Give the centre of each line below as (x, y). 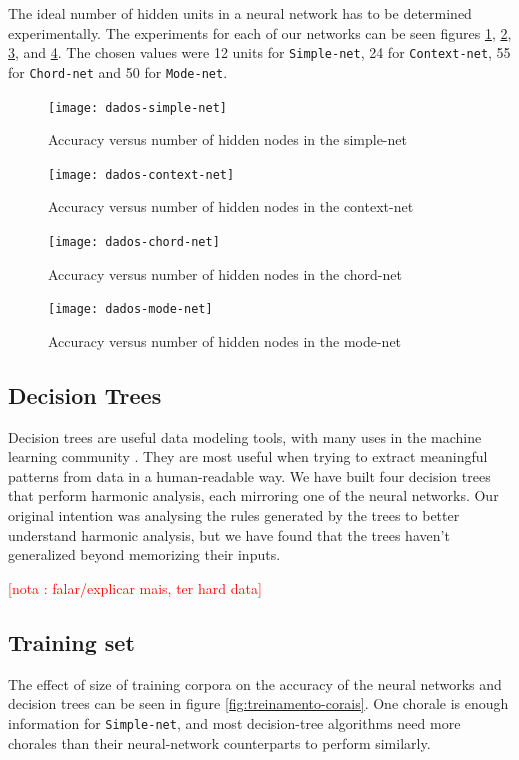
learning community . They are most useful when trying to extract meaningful (248, 456)
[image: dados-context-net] (141, 174)
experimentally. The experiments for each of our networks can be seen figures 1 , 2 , (260, 32)
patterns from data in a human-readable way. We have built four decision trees (249, 475)
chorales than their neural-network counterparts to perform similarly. (219, 742)
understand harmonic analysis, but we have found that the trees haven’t (229, 534)
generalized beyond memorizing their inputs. (144, 554)
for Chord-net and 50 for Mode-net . (118, 71)
